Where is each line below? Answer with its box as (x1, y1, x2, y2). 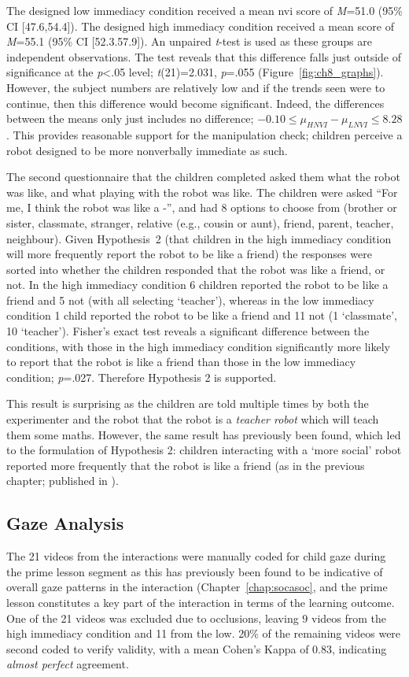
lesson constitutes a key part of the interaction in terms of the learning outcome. (6, 594, 395, 610)
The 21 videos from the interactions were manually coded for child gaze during (6, 548, 386, 564)
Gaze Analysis (6, 511, 124, 535)
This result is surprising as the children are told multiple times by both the (6, 395, 369, 412)
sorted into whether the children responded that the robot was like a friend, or (6, 261, 385, 277)
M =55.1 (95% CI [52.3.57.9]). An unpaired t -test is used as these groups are (6, 33, 372, 50)
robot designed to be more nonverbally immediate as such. (6, 142, 288, 158)
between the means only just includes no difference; (6, 110, 254, 127)
